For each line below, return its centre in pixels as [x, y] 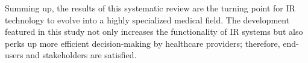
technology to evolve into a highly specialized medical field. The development [147, 19]
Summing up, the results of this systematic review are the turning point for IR [150, 8]
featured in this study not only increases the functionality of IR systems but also [154, 31]
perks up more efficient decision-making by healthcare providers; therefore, [143, 43]
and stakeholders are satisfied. [81, 55]
